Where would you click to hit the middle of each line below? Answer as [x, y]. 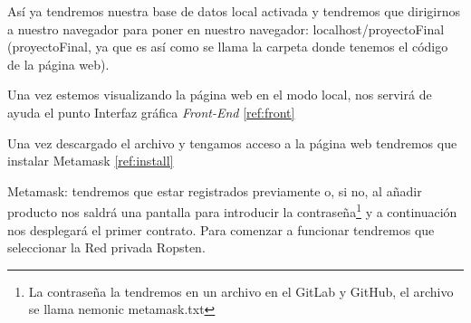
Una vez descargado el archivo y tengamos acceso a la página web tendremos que [232, 142]
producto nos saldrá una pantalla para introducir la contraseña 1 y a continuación [232, 210]
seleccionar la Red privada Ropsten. [106, 247]
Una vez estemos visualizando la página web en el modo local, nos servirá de [220, 95]
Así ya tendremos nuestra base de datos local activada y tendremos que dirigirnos [234, 11]
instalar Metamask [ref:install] [91, 161]
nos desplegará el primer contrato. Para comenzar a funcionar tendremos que [221, 229]
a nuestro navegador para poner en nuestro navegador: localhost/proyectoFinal [226, 28]
